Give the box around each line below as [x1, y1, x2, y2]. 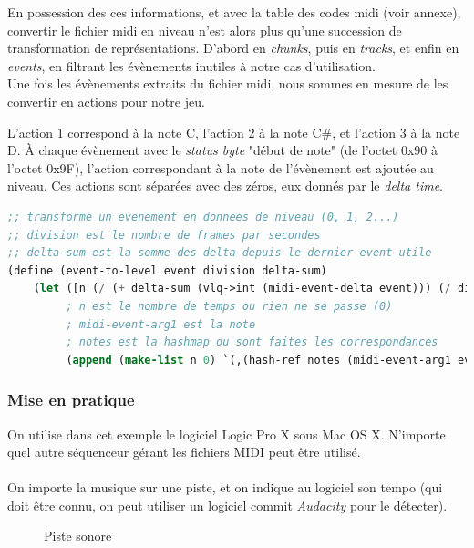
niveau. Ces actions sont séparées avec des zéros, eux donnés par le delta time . [7, 176, 444, 195]
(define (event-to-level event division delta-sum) [7, 264, 327, 277]
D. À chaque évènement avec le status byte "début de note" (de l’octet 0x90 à [7, 140, 438, 160]
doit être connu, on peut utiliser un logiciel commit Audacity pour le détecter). [7, 495, 448, 514]
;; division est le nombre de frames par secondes [7, 228, 321, 242]
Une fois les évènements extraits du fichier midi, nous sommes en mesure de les [7, 74, 448, 93]
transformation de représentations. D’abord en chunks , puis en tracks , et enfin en [7, 38, 459, 57]
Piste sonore [44, 526, 112, 545]
